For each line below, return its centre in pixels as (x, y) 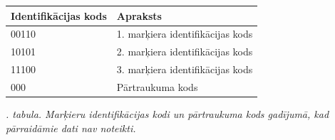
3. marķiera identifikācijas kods (185, 69)
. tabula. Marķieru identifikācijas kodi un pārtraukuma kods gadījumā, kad (167, 113)
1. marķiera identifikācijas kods (185, 34)
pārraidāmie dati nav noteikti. (71, 128)
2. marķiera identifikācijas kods (185, 52)
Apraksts (139, 15)
